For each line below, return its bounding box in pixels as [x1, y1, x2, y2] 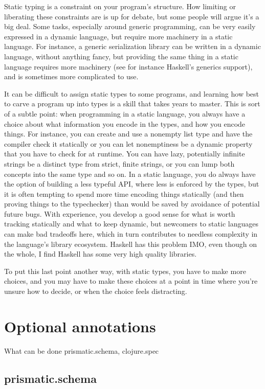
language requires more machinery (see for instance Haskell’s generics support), [4, 61, 253, 72]
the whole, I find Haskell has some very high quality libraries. [4, 248, 197, 259]
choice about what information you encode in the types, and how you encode [4, 118, 246, 129]
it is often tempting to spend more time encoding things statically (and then [4, 188, 244, 199]
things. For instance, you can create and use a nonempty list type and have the [4, 128, 253, 139]
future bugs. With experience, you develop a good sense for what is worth [4, 208, 235, 219]
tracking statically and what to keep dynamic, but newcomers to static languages [4, 218, 258, 229]
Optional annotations [4, 315, 156, 336]
